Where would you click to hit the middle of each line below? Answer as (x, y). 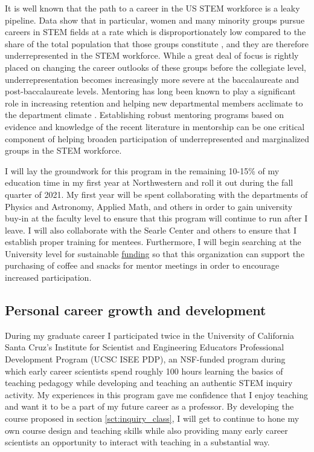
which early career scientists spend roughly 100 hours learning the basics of (144, 371)
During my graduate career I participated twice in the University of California (149, 335)
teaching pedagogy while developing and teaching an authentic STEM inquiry (149, 383)
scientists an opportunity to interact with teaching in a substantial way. (137, 442)
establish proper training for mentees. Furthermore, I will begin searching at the (153, 242)
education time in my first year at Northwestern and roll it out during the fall (149, 182)
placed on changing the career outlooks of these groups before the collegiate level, (155, 67)
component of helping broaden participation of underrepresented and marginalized (157, 138)
